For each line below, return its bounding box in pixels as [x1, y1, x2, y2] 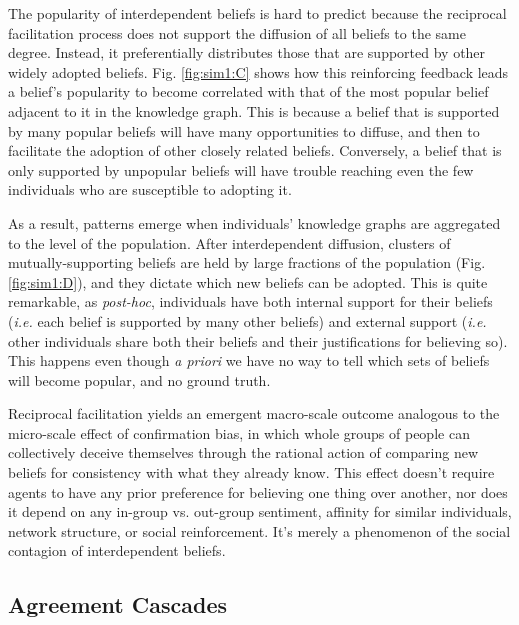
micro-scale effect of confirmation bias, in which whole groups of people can [8, 422, 470, 443]
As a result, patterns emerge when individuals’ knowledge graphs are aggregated [8, 212, 501, 233]
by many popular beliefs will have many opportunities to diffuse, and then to [8, 120, 480, 141]
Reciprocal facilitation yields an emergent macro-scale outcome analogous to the [8, 403, 500, 424]
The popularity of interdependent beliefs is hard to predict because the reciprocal [8, 3, 507, 23]
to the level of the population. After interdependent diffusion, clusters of [8, 232, 451, 253]
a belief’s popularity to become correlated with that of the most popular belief [8, 81, 489, 102]
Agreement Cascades [8, 589, 227, 620]
